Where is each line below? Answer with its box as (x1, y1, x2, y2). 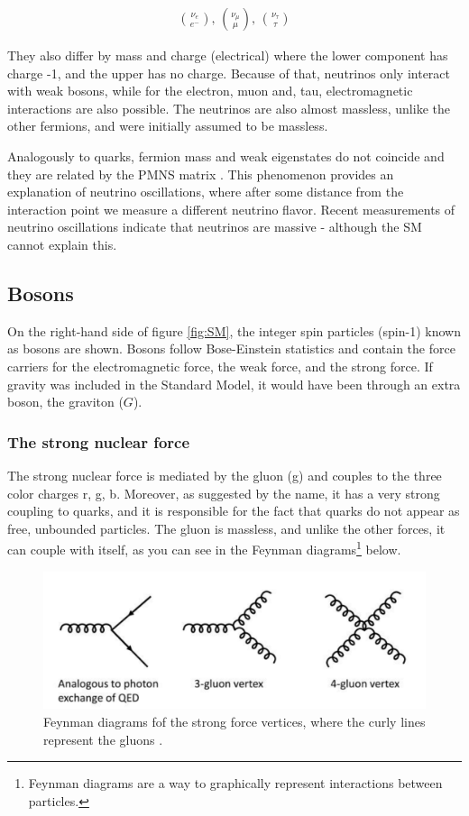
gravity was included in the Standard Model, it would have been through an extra (7, 374, 461, 393)
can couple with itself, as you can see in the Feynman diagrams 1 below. (7, 537, 401, 558)
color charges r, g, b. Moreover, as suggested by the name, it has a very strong (7, 483, 440, 502)
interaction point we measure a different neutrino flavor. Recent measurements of (7, 199, 455, 218)
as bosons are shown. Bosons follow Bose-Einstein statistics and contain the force (7, 339, 455, 358)
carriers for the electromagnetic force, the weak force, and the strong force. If (7, 356, 433, 375)
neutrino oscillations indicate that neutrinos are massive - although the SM (7, 217, 422, 236)
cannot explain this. (7, 234, 117, 253)
